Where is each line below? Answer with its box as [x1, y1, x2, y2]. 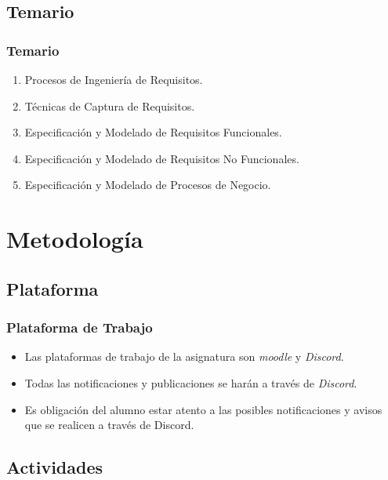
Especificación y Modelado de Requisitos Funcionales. [24, 124, 282, 140]
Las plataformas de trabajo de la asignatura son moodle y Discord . [24, 348, 344, 365]
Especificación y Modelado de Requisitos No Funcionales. [24, 150, 299, 166]
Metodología [6, 223, 143, 255]
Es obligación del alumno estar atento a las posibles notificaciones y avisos [24, 401, 383, 417]
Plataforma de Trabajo [6, 318, 153, 337]
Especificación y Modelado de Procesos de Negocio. [24, 176, 271, 193]
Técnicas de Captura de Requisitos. [24, 97, 195, 114]
